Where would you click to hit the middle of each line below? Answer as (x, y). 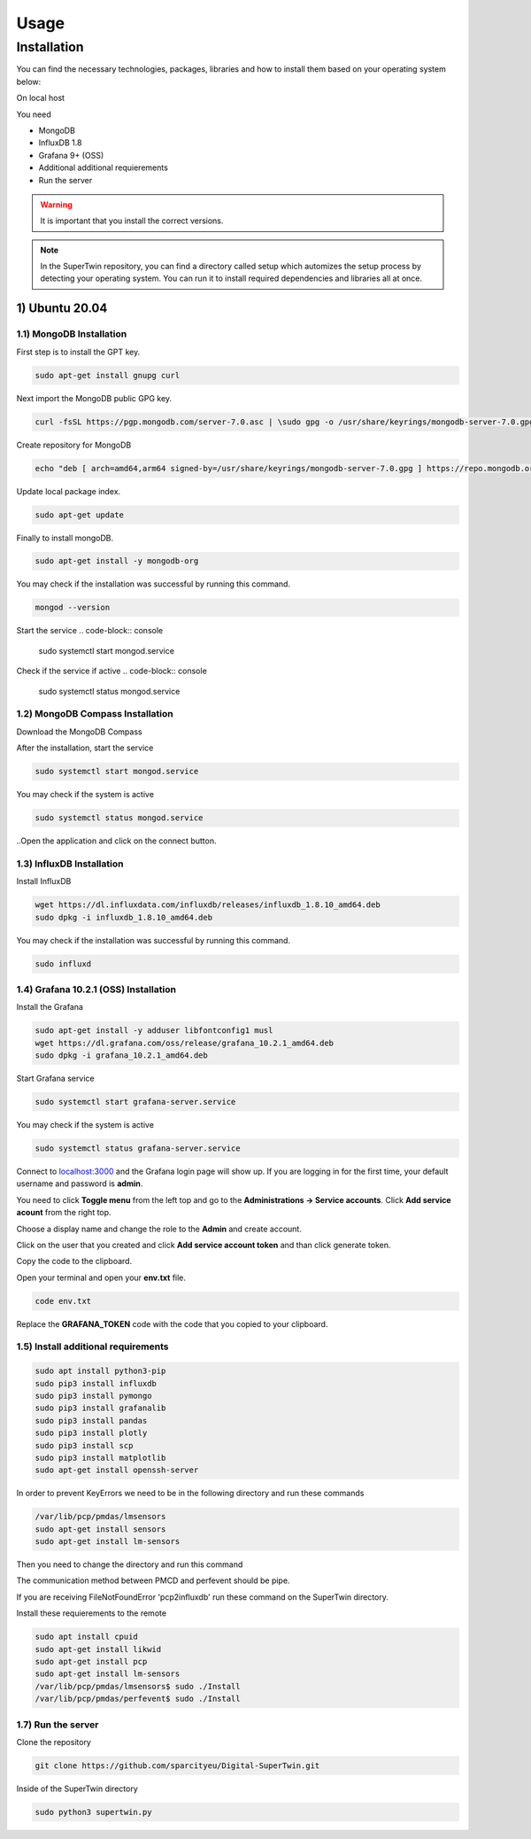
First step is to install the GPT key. (78, 352)
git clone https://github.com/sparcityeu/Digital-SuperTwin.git (177, 1765)
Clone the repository (54, 1742)
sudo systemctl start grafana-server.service (135, 1102)
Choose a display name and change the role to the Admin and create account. (159, 1229)
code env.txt (63, 1301)
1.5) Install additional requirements (92, 1346)
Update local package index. (69, 491)
